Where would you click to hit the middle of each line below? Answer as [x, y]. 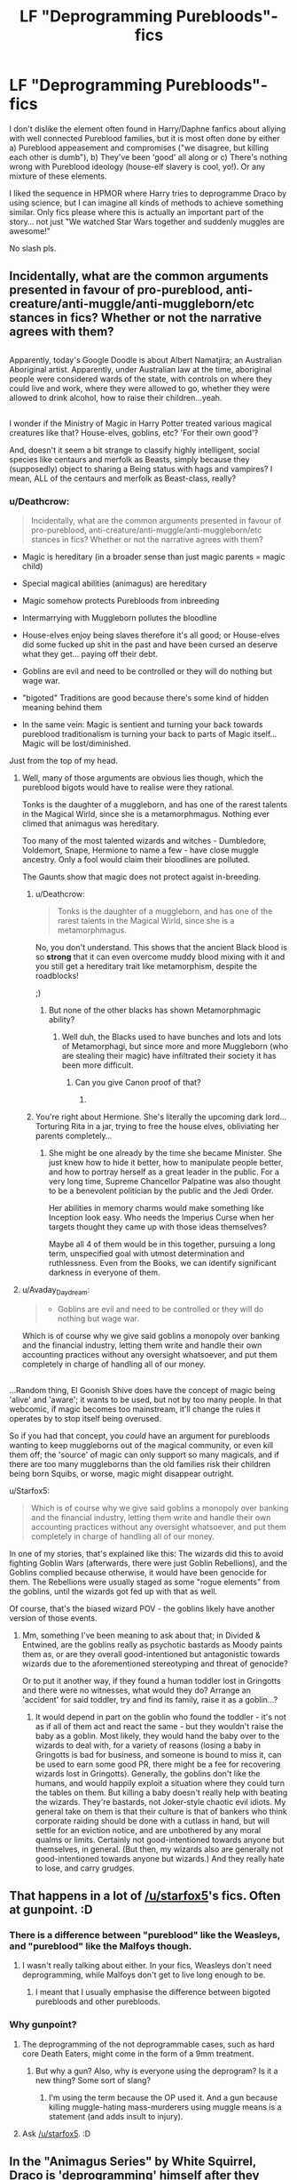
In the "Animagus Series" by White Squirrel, [133, 2161]
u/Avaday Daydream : [56, 1291]
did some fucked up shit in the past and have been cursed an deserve [149, 645]
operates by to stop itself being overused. [86, 1418]
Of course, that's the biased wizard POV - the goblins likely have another [142, 1608]
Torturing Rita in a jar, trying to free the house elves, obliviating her [157, 1126]
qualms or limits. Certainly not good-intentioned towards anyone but [160, 1839]
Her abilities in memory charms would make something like [156, 1208]
